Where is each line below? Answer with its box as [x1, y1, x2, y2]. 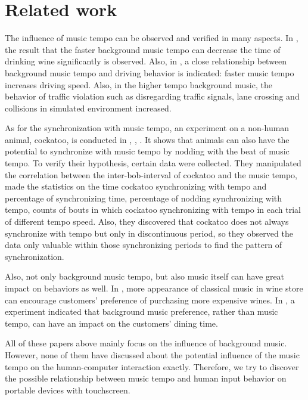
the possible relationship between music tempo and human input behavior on [5, 372, 287, 385]
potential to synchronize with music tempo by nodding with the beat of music [5, 145, 290, 157]
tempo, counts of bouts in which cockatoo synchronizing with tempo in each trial [5, 203, 301, 216]
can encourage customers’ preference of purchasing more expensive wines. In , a [5, 293, 295, 306]
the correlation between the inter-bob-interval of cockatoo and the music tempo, [5, 168, 297, 181]
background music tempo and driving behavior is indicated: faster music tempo [5, 66, 294, 79]
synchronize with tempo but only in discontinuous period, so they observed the [5, 227, 293, 239]
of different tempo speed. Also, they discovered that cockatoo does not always [5, 215, 289, 228]
